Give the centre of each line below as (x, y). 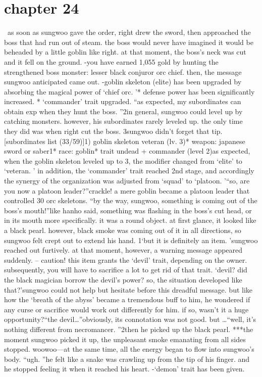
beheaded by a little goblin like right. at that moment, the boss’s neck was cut (125, 52)
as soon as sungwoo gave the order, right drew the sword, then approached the (129, 32)
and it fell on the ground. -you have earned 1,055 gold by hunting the (111, 61)
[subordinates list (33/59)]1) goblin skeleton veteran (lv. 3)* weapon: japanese (125, 141)
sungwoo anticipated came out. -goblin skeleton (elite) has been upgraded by (123, 82)
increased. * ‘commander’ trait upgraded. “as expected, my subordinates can (123, 101)
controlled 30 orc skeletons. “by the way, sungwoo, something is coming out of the (131, 200)
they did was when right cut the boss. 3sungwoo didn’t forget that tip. (113, 131)
